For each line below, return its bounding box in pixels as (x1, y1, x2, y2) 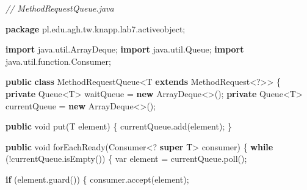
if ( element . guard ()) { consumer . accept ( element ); (5, 172, 189, 185)
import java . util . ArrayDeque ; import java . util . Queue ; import (5, 43, 244, 56)
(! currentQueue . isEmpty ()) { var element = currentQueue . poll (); (5, 152, 247, 165)
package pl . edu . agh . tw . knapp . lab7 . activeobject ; (5, 22, 186, 35)
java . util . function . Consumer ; (5, 54, 111, 67)
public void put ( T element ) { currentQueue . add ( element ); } (5, 120, 232, 133)
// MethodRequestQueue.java (5, 2, 114, 14)
